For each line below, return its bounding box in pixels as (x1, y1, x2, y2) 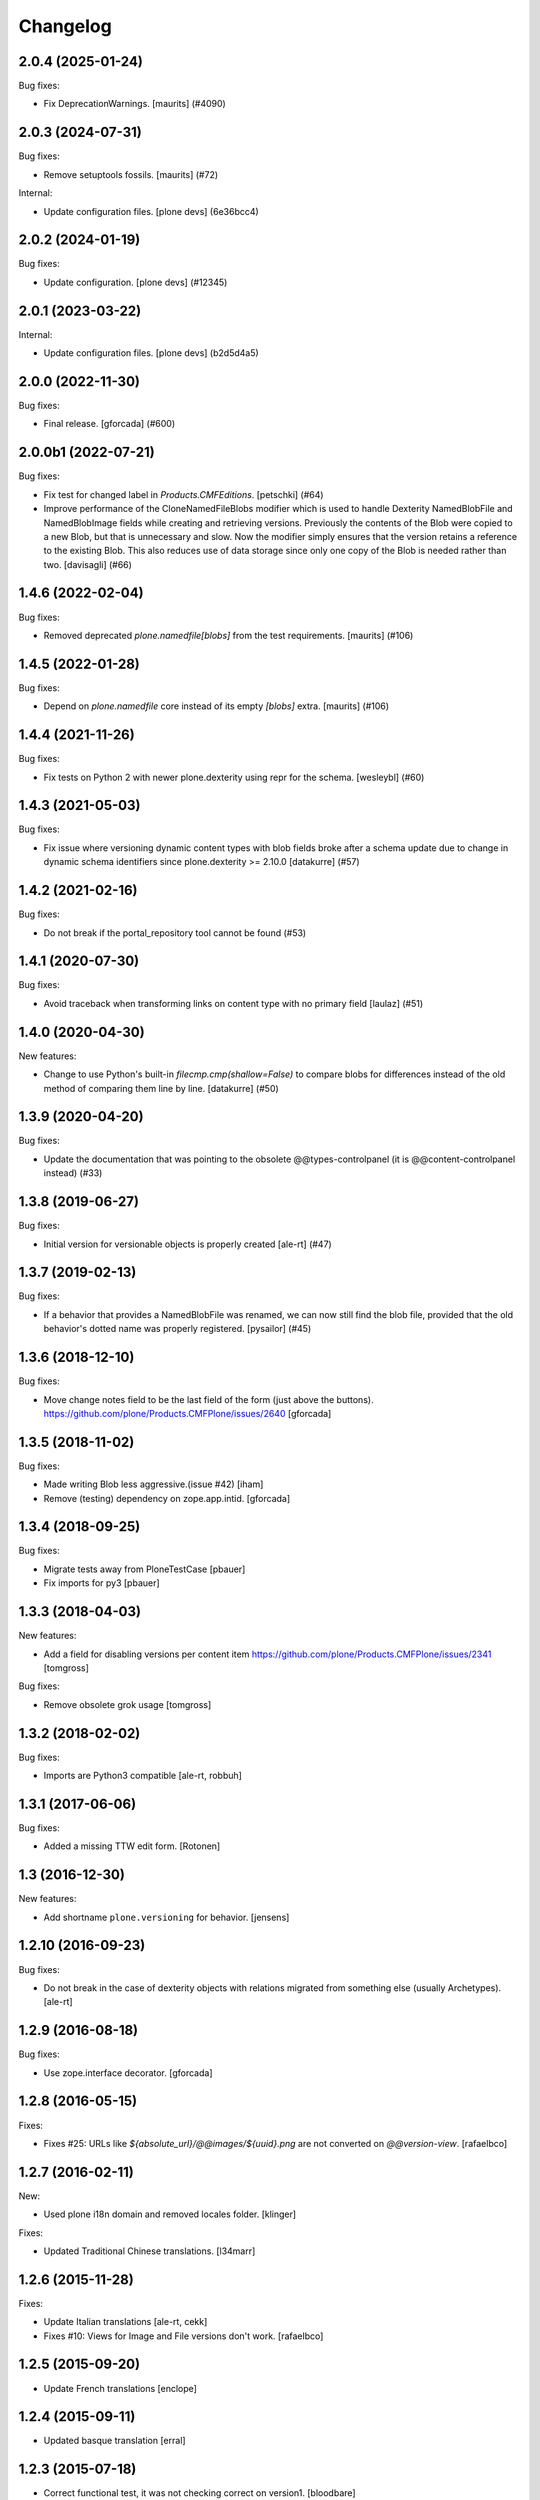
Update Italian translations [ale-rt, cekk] (43, 2316, 208, 2328)
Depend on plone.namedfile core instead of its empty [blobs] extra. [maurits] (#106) (43, 700, 390, 712)
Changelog (18, 15, 112, 37)
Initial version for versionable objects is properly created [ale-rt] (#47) (43, 1238, 332, 1250)
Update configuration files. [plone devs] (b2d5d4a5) (43, 347, 259, 359)
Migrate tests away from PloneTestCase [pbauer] (43, 1563, 246, 1575)
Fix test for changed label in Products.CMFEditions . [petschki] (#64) (43, 488, 324, 500)
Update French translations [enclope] (43, 2382, 197, 2394)
